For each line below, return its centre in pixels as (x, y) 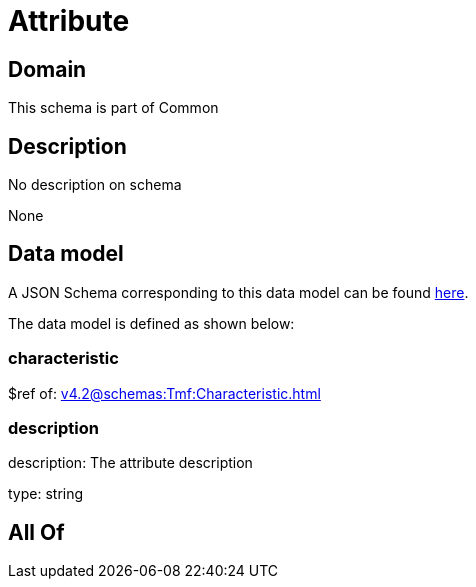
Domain (47, 69)
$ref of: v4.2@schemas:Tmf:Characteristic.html (164, 393)
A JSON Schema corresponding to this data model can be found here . (238, 292)
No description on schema (95, 185)
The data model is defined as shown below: (151, 323)
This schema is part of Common (113, 108)
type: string (46, 494)
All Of (36, 532)
